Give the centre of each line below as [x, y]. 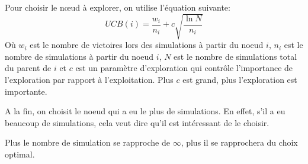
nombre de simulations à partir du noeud [79, 56]
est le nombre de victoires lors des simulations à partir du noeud [147, 45]
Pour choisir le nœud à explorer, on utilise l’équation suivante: [118, 7]
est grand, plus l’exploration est [240, 79]
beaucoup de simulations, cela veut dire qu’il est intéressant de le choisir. [137, 122]
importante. [26, 91]
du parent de [28, 68]
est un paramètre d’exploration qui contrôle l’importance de [184, 68]
